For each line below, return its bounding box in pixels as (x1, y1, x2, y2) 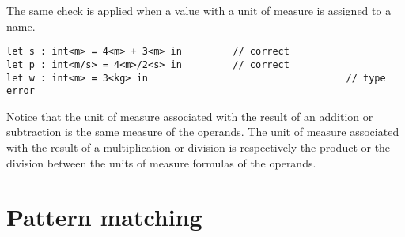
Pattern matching (6, 201, 202, 233)
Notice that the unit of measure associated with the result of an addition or (6, 107, 373, 124)
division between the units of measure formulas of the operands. (6, 154, 316, 171)
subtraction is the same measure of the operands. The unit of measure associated (6, 123, 399, 140)
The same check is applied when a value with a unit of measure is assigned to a (6, 2, 392, 18)
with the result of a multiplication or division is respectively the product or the (6, 139, 391, 155)
